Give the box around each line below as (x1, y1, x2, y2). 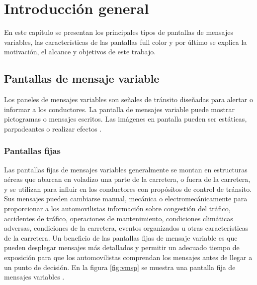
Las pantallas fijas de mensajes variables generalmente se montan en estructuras (4, 164, 248, 174)
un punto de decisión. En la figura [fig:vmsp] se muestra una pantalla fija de (4, 262, 236, 272)
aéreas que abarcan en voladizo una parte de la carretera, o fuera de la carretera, (4, 174, 251, 184)
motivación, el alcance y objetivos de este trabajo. (4, 46, 156, 57)
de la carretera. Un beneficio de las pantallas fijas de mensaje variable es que (4, 232, 238, 243)
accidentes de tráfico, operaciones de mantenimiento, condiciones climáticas (4, 213, 233, 223)
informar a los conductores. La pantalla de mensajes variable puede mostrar (4, 104, 235, 114)
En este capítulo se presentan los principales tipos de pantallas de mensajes (4, 27, 233, 37)
